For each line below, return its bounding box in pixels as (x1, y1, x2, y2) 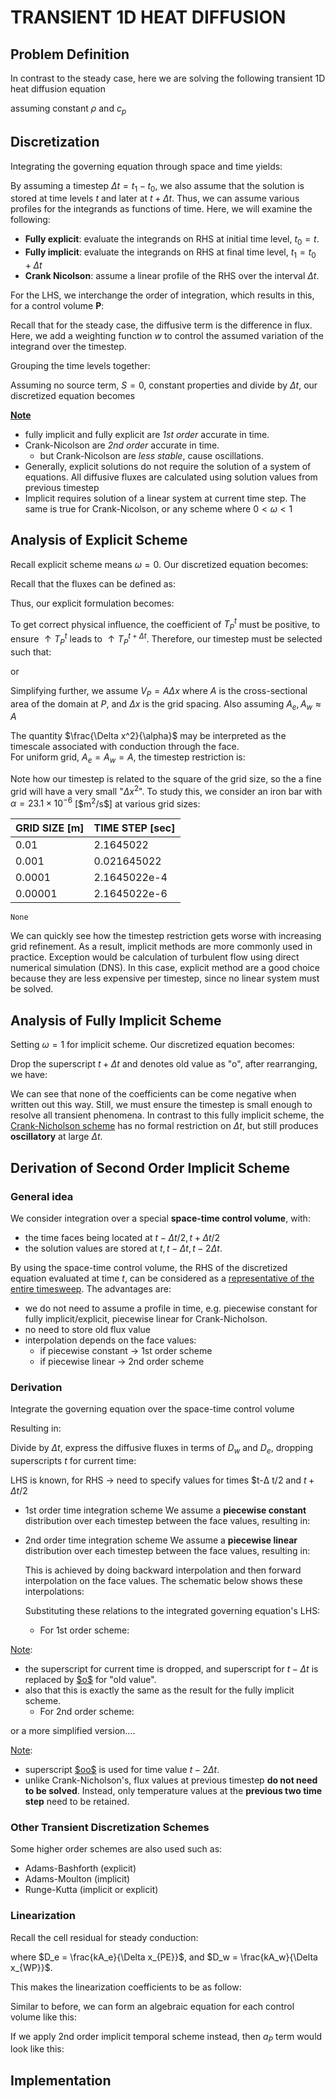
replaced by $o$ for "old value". (24, 1674, 157, 1686)
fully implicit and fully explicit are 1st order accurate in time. (24, 429, 270, 440)
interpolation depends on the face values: (24, 1334, 197, 1346)
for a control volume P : (10, 300, 105, 311)
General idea (10, 1189, 74, 1203)
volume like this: (10, 2011, 77, 2023)
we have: (10, 1069, 48, 1081)
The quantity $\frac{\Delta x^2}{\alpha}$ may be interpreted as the (10, 730, 287, 742)
